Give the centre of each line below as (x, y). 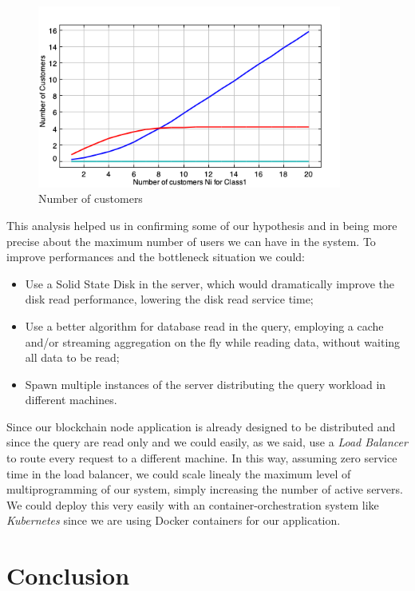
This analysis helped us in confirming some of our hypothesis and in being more (202, 225)
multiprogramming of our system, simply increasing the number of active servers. (205, 489)
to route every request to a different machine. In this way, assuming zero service (202, 458)
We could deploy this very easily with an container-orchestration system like (193, 504)
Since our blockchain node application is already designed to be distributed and (201, 426)
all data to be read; (72, 357)
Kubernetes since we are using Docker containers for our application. (174, 520)
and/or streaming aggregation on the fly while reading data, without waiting (213, 341)
